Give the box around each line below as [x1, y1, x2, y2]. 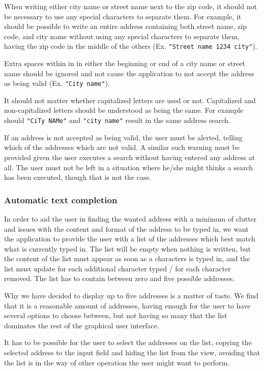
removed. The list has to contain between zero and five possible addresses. [4, 273, 235, 284]
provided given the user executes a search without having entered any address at [4, 151, 255, 162]
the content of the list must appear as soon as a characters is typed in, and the [4, 253, 250, 264]
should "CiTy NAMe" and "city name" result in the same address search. [4, 115, 230, 126]
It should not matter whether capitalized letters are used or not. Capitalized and [4, 95, 256, 105]
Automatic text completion [4, 193, 118, 206]
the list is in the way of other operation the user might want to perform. [4, 357, 229, 367]
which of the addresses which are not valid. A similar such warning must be [4, 142, 240, 152]
